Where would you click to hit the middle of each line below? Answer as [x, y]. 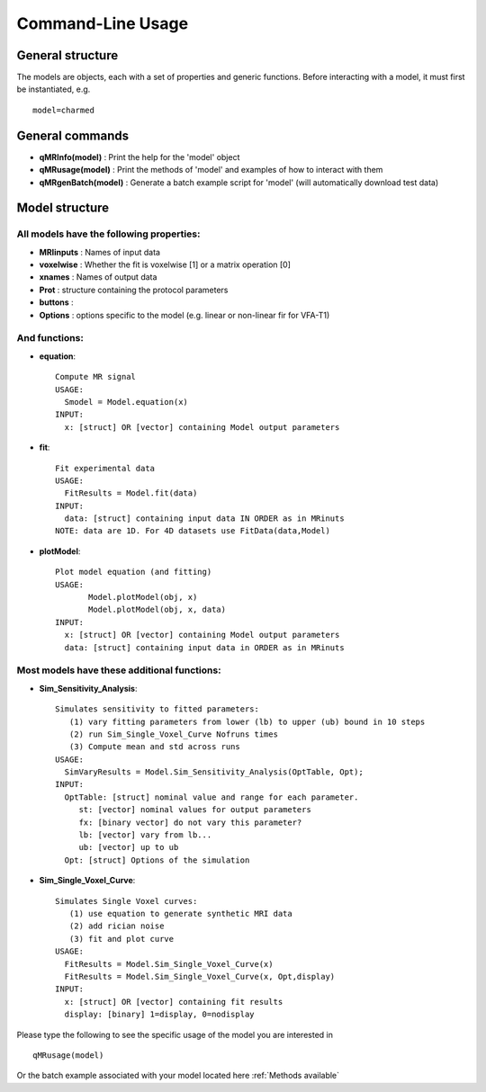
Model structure [63, 208]
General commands [73, 135]
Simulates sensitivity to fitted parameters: [157, 709]
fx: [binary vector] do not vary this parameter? [190, 822]
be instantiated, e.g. [54, 89]
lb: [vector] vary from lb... [145, 835]
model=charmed [63, 110]
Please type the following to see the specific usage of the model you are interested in [175, 1034]
